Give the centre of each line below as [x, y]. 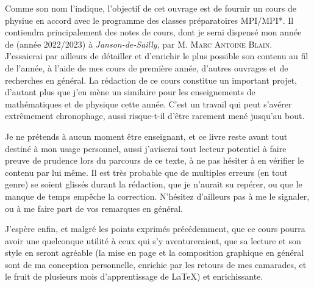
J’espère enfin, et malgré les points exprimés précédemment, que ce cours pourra [155, 229]
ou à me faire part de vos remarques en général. [94, 208]
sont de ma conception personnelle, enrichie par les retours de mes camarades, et [156, 264]
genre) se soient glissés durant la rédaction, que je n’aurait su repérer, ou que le [154, 184]
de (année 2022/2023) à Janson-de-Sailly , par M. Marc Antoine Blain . [139, 44]
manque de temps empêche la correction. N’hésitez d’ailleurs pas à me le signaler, [157, 196]
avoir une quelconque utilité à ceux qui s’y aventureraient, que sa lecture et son [153, 240]
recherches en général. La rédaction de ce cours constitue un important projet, [151, 80]
